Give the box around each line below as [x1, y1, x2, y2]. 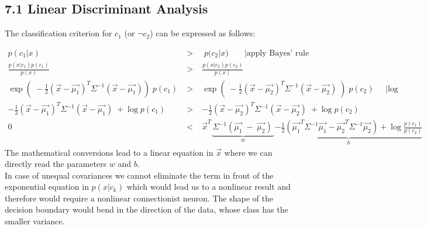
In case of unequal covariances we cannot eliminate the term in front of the [5, 169, 274, 181]
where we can [224, 146, 273, 158]
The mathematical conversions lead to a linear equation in [5, 146, 213, 158]
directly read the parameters [5, 158, 107, 170]
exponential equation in [5, 180, 89, 193]
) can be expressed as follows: [150, 27, 256, 39]
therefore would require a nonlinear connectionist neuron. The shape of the [5, 192, 273, 204]
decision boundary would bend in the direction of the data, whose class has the [5, 203, 288, 216]
